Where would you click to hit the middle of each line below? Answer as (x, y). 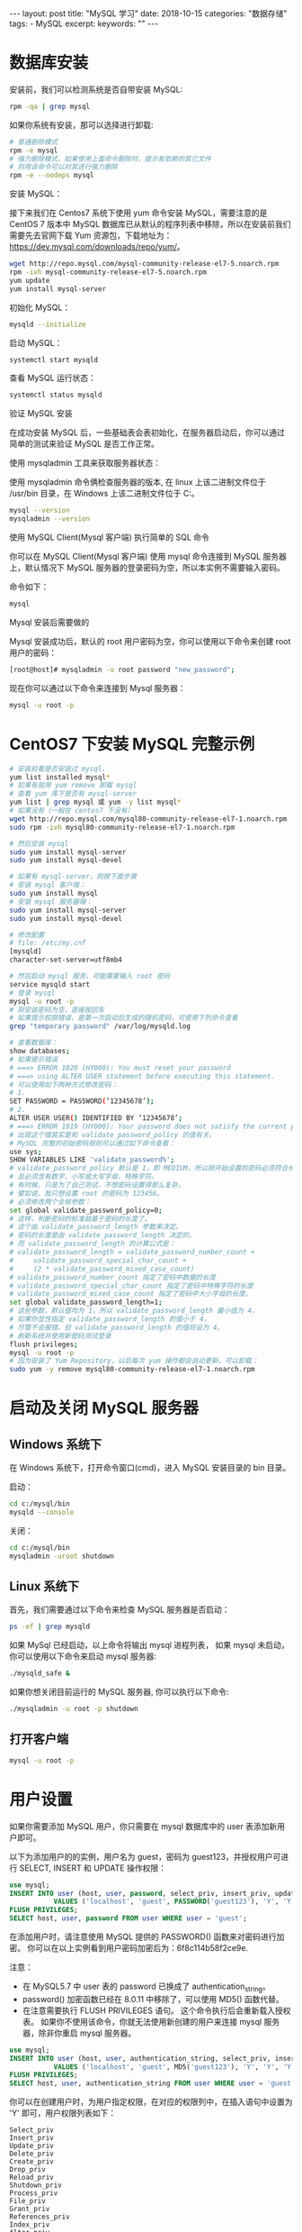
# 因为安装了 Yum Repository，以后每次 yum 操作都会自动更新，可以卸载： (134, 1361)
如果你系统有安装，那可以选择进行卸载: (82, 124)
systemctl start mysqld (54, 360)
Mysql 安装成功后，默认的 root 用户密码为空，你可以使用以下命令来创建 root (150, 641)
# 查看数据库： (34, 1043)
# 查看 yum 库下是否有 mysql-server (73, 794)
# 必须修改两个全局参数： (50, 1202)
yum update (30, 280)
